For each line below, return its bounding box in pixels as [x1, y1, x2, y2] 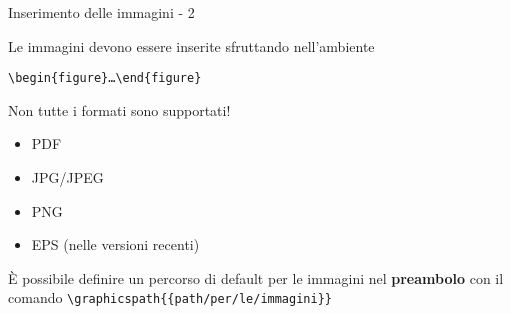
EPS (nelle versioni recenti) [31, 234, 200, 255]
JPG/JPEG [31, 167, 104, 188]
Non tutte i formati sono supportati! [8, 99, 231, 120]
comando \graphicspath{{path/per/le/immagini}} [8, 287, 332, 308]
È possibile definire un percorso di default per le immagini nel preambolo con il [8, 267, 504, 288]
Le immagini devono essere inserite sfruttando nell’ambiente [8, 35, 375, 56]
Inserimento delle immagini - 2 [8, 2, 195, 22]
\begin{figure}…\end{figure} [8, 71, 202, 86]
